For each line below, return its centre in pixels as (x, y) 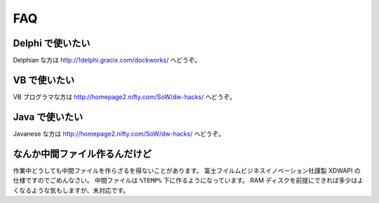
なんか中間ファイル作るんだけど (82, 153)
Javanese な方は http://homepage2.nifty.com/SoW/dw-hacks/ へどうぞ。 (119, 133)
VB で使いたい (44, 80)
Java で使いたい (48, 117)
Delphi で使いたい (52, 43)
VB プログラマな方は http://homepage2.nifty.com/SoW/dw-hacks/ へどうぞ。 (125, 97)
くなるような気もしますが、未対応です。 (71, 190)
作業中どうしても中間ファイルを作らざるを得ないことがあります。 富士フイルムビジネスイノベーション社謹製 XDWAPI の (187, 170)
